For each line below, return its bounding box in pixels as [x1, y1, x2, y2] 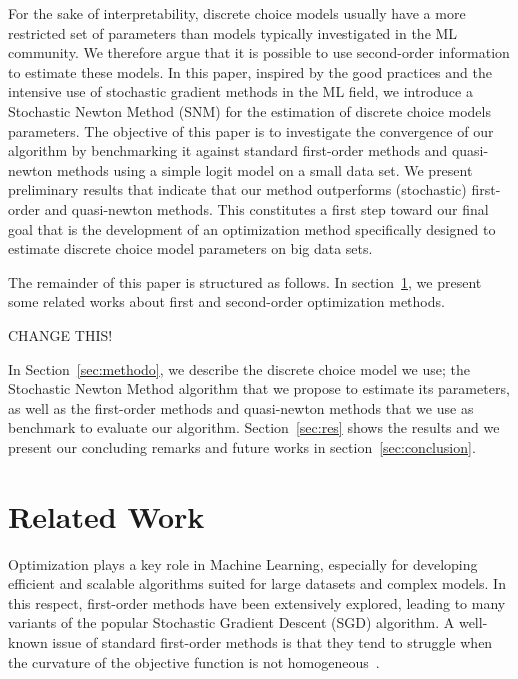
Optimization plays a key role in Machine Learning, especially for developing [8, 553, 478, 574]
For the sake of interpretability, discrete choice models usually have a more [8, 3, 466, 23]
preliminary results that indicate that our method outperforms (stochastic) [8, 179, 467, 200]
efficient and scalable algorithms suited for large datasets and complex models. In [8, 573, 506, 594]
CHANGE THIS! [8, 324, 113, 345]
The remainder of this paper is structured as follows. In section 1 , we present [8, 271, 482, 292]
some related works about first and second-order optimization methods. [8, 291, 445, 312]
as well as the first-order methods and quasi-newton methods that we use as [8, 397, 474, 418]
